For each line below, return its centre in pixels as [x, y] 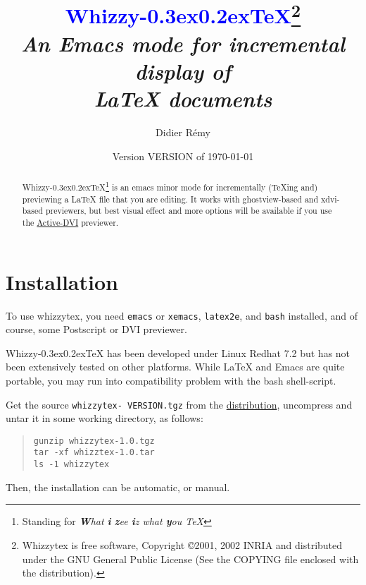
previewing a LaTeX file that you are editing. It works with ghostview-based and [170, 199]
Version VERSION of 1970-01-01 [183, 156]
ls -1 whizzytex [71, 465]
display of [183, 71]
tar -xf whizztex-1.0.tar [94, 453]
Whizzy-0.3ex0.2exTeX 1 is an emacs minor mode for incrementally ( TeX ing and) [170, 186]
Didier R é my [183, 132]
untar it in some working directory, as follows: [105, 418]
